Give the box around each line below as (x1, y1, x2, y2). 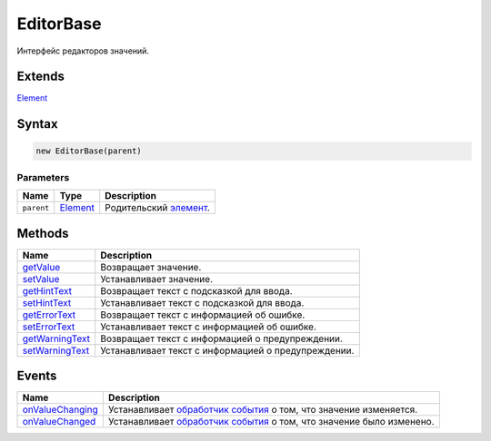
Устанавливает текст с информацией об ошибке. (100, 320, 317, 333)
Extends (16, 69, 65, 84)
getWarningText (22, 332, 91, 345)
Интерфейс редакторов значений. (16, 45, 150, 56)
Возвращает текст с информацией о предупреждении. (100, 332, 343, 345)
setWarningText (22, 344, 90, 357)
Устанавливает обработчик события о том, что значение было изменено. (107, 416, 436, 428)
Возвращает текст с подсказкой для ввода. (100, 284, 293, 297)
